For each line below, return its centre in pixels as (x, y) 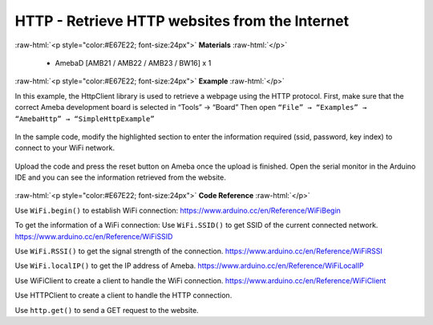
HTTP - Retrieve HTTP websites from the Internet (182, 21)
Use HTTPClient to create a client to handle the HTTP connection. (123, 295)
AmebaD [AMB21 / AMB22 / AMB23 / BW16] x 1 (133, 63)
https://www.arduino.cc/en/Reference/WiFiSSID (94, 236)
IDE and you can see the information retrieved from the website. (120, 177)
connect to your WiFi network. (65, 148)
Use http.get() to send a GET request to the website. (107, 310)
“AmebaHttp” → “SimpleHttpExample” (85, 119)
